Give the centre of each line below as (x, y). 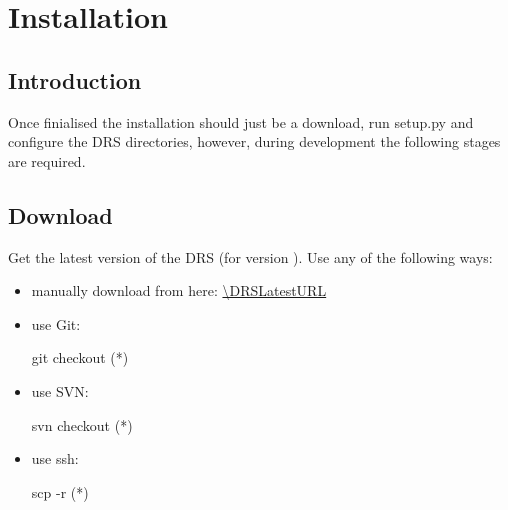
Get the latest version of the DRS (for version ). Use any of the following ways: (250, 256)
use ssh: (55, 458)
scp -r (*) (60, 491)
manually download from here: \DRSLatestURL (179, 290)
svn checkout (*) (82, 424)
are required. (47, 160)
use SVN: (60, 390)
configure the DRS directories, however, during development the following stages (254, 141)
